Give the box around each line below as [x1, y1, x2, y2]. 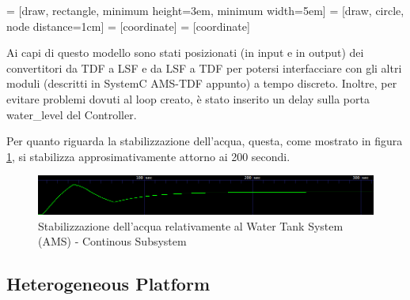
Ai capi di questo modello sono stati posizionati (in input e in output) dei [6, 44, 364, 61]
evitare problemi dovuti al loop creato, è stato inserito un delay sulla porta [6, 90, 370, 107]
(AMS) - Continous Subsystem [38, 233, 187, 249]
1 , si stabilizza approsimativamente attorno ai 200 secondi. [6, 148, 290, 164]
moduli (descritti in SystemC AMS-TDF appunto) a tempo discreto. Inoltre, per [6, 75, 397, 92]
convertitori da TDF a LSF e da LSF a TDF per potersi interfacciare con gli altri [6, 59, 402, 76]
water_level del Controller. [6, 106, 137, 122]
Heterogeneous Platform [6, 272, 210, 296]
